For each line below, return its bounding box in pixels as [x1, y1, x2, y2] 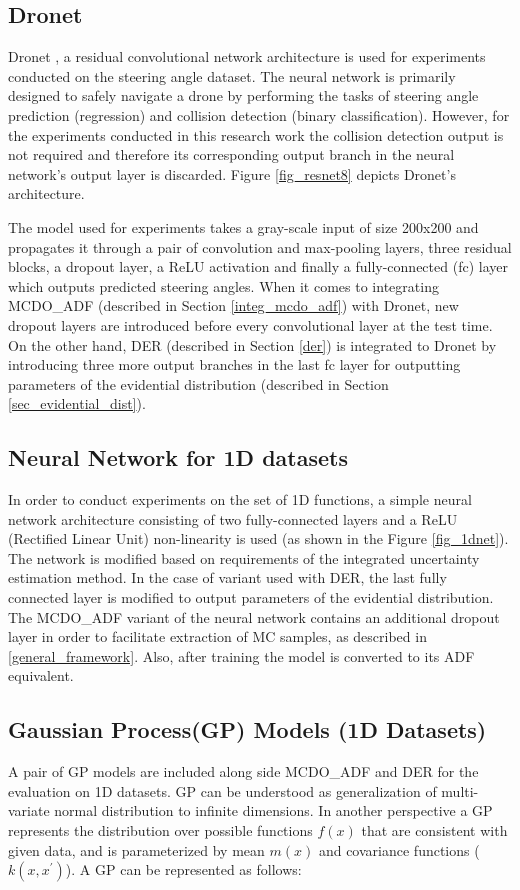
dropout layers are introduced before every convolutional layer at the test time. [8, 314, 493, 335]
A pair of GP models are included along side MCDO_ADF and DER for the [8, 761, 479, 782]
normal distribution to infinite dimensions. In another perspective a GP [54, 800, 493, 821]
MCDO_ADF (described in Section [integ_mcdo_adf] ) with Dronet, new [8, 295, 459, 316]
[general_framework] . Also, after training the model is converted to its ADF [8, 645, 475, 666]
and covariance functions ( [318, 839, 480, 860]
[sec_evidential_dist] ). [8, 393, 146, 414]
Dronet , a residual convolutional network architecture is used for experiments [8, 46, 486, 67]
